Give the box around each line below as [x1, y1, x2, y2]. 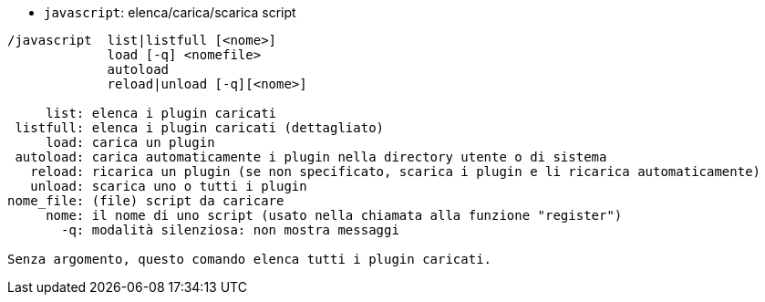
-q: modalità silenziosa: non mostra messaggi [61, 223, 399, 237]
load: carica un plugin [46, 135, 215, 150]
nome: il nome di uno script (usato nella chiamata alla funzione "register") [46, 208, 623, 223]
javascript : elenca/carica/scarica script [44, 5, 296, 20]
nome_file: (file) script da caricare [7, 193, 284, 208]
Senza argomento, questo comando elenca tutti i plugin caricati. [7, 252, 492, 266]
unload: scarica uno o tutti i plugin [30, 179, 307, 193]
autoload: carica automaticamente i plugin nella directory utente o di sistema [15, 150, 607, 164]
